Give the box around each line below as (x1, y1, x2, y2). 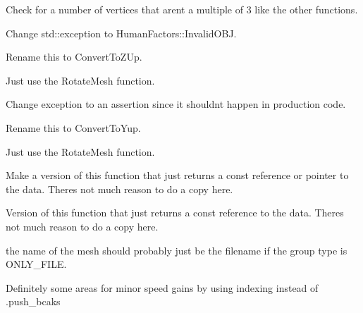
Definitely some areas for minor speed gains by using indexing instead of (6, 280, 319, 295)
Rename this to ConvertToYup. (6, 120, 141, 135)
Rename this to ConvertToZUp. (6, 49, 142, 64)
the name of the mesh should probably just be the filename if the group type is (6, 243, 347, 257)
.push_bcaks (6, 294, 61, 309)
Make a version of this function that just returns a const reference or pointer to (6, 168, 349, 183)
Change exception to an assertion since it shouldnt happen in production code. (6, 97, 346, 111)
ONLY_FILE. (6, 257, 67, 271)
